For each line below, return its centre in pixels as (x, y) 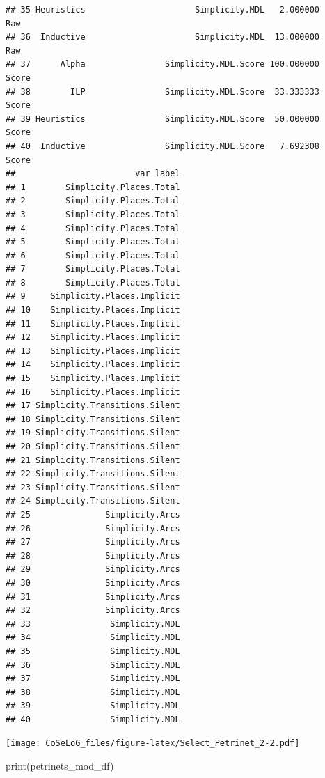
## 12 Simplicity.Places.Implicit (93, 337)
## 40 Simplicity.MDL (93, 719)
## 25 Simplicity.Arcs (93, 514)
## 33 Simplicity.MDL (93, 624)
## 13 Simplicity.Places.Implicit (93, 351)
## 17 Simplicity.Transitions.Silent (93, 406)
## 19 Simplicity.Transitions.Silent (93, 433)
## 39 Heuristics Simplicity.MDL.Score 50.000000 (163, 119)
